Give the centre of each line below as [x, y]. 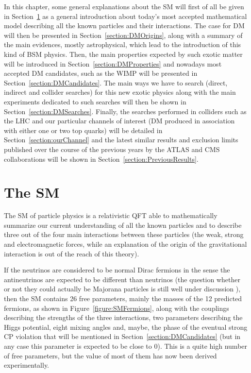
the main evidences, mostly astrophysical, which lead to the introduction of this [123, 44]
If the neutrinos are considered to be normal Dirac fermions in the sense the [117, 270]
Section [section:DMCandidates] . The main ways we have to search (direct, [116, 82]
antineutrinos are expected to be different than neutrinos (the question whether [122, 279]
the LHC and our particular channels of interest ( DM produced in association [119, 121]
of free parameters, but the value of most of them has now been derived [110, 355]
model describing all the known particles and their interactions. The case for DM [124, 25]
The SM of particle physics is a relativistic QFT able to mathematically [111, 215]
